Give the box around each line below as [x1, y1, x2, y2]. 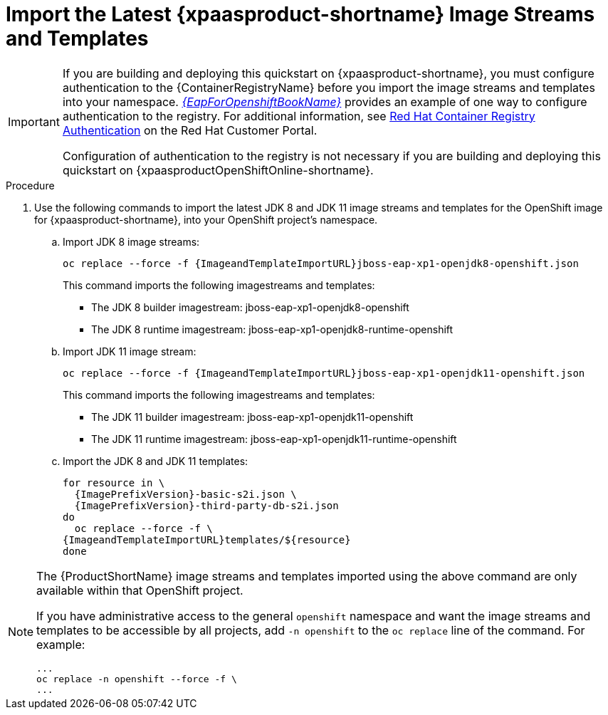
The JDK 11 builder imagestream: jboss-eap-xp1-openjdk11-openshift [91, 410, 414, 423]
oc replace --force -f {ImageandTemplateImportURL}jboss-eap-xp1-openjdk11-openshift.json [63, 367, 585, 379]
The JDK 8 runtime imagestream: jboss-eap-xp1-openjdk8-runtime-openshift [91, 323, 454, 335]
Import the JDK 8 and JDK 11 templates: [63, 454, 248, 467]
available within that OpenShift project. [36, 583, 243, 597]
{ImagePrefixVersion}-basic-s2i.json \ [74, 488, 297, 500]
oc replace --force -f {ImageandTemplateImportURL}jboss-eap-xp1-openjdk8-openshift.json [63, 257, 579, 269]
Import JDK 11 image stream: [63, 345, 196, 357]
